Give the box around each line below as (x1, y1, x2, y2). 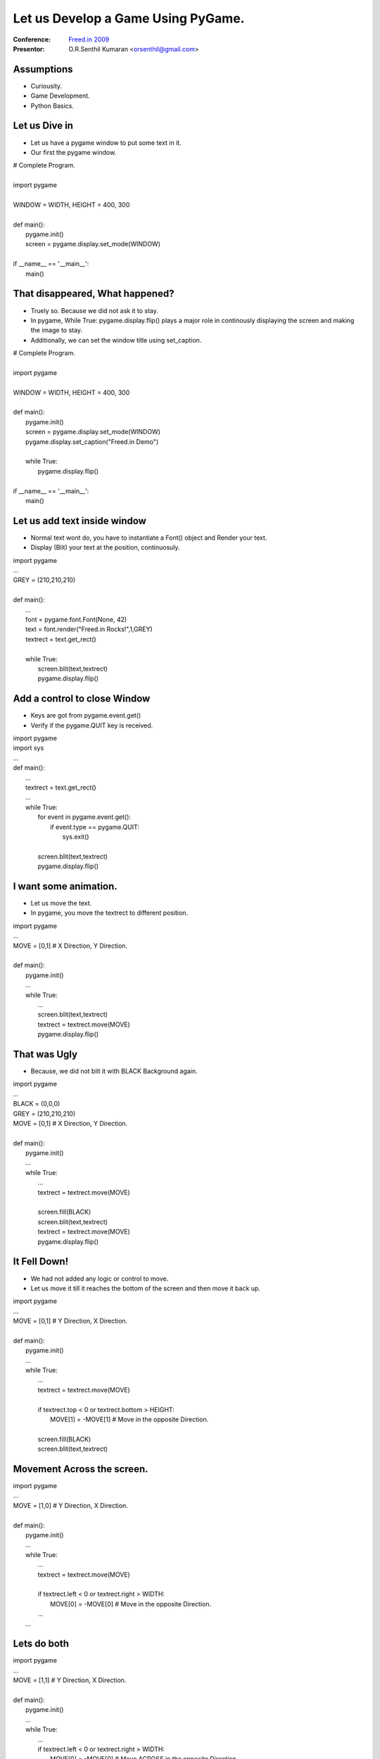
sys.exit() (62, 832, 89, 841)
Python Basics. (30, 101, 74, 110)
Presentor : (13, 44, 45, 53)
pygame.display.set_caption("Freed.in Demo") (25, 437, 159, 446)
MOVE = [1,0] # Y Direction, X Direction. (13, 1501, 128, 1509)
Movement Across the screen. (13, 1463, 148, 1475)
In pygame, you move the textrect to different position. (30, 908, 189, 917)
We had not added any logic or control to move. (30, 1274, 169, 1283)
